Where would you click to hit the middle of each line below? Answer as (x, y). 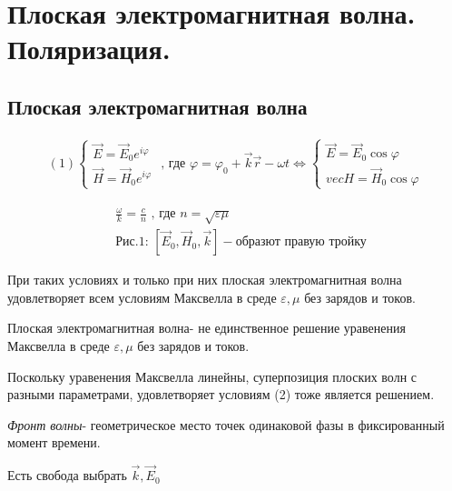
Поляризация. (89, 49)
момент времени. (54, 442)
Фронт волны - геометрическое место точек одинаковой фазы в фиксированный (226, 424)
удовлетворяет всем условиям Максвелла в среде (142, 297)
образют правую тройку (301, 242)
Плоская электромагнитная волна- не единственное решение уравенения (206, 328)
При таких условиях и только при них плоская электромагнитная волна (205, 280)
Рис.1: (132, 242)
